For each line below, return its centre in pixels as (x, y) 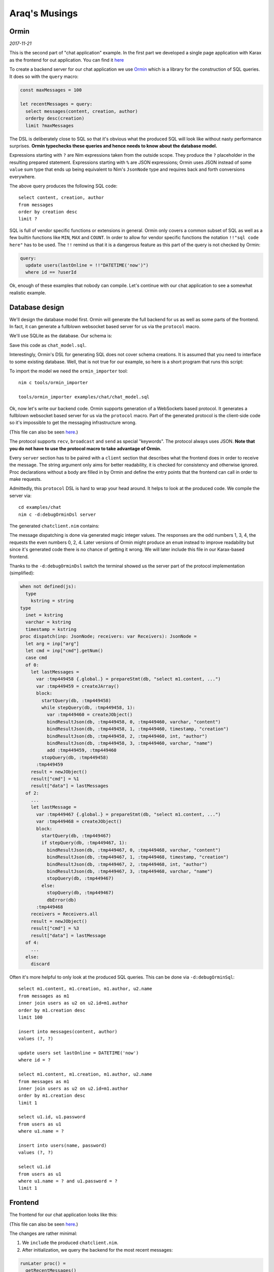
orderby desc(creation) (55, 119)
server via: (21, 496)
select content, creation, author (61, 198)
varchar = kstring (48, 622)
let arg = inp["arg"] (53, 643)
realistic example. (28, 293)
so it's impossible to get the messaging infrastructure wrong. (73, 423)
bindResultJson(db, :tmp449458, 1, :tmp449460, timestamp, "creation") (138, 729)
